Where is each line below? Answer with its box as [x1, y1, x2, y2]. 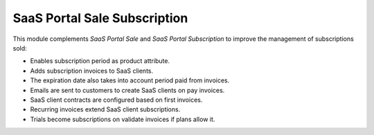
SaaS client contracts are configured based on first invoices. [30, 96, 203, 104]
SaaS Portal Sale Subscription [12, 10, 188, 26]
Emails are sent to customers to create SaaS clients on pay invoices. [30, 86, 225, 94]
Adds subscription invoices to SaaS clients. [30, 66, 154, 75]
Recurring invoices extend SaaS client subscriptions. [30, 105, 181, 114]
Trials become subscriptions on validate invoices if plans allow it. [30, 115, 215, 123]
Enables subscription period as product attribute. [30, 57, 170, 65]
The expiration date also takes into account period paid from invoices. [30, 76, 230, 84]
